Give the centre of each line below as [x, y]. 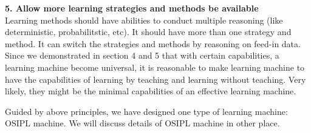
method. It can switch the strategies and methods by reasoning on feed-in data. [153, 43]
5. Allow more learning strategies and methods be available [132, 8]
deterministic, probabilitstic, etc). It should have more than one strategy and [148, 32]
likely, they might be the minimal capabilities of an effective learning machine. [151, 91]
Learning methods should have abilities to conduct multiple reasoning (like [144, 20]
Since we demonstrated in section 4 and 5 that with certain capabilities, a [142, 55]
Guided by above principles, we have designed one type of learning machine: [146, 111]
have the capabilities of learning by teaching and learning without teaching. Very [155, 79]
